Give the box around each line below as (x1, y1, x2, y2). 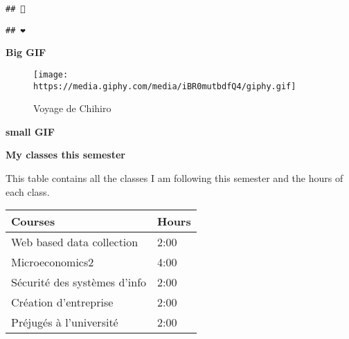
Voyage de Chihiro (33, 101, 111, 116)
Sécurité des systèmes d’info (11, 274, 147, 291)
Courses (11, 213, 55, 230)
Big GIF (6, 45, 46, 59)
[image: (33, 69, 69, 80)
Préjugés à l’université (11, 314, 118, 331)
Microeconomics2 (11, 254, 94, 271)
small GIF (6, 124, 55, 138)
